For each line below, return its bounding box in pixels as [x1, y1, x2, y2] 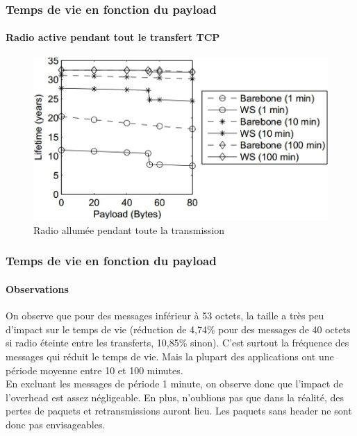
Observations [6, 282, 69, 296]
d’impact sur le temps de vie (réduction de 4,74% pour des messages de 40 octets [6, 321, 351, 336]
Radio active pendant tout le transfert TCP [6, 30, 220, 44]
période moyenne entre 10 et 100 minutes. [6, 362, 183, 377]
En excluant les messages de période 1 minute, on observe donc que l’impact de [6, 376, 343, 391]
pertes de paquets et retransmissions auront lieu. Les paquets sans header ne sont [6, 403, 352, 418]
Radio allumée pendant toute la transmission [33, 222, 225, 237]
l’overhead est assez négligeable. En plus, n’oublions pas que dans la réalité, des [6, 389, 344, 404]
